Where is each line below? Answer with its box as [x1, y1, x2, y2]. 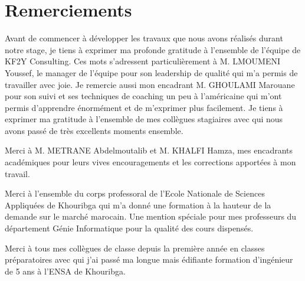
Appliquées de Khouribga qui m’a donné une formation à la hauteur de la [5, 198, 271, 211]
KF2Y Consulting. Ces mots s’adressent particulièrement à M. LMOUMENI [5, 55, 281, 67]
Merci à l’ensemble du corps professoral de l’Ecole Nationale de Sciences [5, 187, 265, 200]
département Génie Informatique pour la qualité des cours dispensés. [5, 222, 254, 234]
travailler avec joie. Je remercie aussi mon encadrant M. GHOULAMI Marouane [5, 78, 295, 90]
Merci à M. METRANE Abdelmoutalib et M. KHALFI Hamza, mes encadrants [5, 144, 293, 156]
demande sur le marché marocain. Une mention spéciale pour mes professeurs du [5, 210, 297, 223]
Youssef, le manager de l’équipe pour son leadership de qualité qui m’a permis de [5, 66, 298, 79]
